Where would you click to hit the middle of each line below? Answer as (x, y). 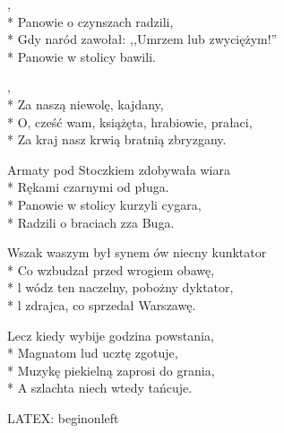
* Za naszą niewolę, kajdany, (86, 104)
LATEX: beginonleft (63, 417)
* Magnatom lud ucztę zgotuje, (93, 353)
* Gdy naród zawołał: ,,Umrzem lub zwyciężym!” (142, 39)
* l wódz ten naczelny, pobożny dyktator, (120, 287)
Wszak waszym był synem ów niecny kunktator (137, 252)
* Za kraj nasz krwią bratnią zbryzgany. (117, 139)
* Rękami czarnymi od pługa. (88, 187)
